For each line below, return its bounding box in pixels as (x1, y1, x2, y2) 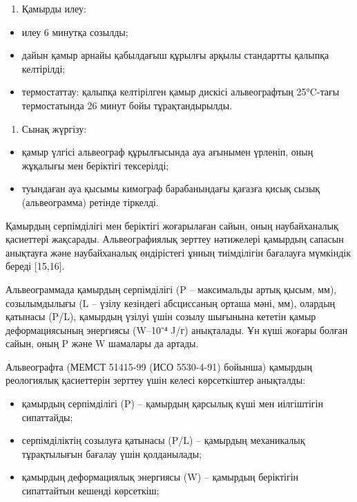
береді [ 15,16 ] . (6, 259, 65, 273)
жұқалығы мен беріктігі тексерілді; (21, 158, 169, 172)
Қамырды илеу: (21, 1, 86, 15)
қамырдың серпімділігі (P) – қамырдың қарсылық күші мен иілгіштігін (21, 396, 323, 411)
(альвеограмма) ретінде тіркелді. (21, 194, 159, 209)
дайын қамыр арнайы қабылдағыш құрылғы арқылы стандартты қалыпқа (21, 48, 329, 62)
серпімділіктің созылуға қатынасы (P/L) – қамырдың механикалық (21, 433, 305, 447)
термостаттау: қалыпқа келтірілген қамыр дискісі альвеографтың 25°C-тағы (21, 84, 340, 99)
